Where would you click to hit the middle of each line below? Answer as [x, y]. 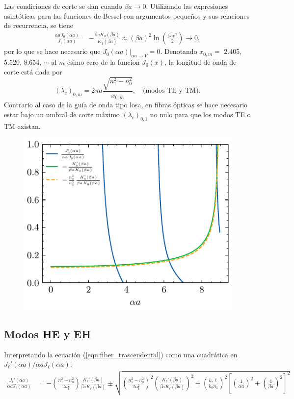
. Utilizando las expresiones [187, 6]
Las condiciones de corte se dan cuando [63, 6]
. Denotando [179, 51]
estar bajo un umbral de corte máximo [62, 114]
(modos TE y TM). [172, 91]
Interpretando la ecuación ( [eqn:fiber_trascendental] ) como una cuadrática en [121, 354]
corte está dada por [33, 71]
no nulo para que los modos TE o [200, 114]
